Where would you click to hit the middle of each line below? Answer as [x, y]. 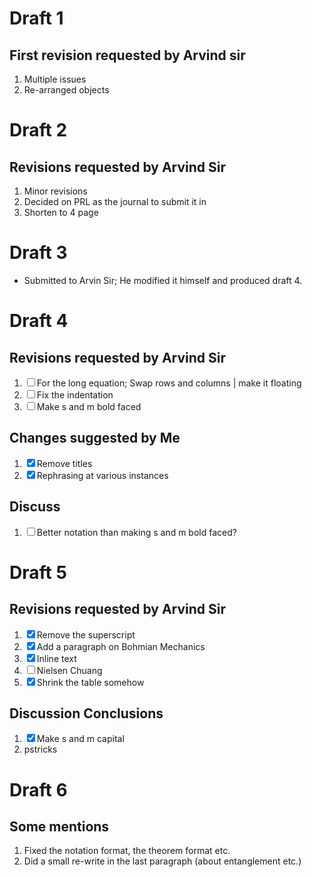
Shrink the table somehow [90, 682]
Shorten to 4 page [61, 212]
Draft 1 [36, 18]
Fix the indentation [75, 394]
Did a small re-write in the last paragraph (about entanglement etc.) [162, 861]
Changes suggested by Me [95, 438]
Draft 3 [38, 253]
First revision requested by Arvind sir [127, 55]
